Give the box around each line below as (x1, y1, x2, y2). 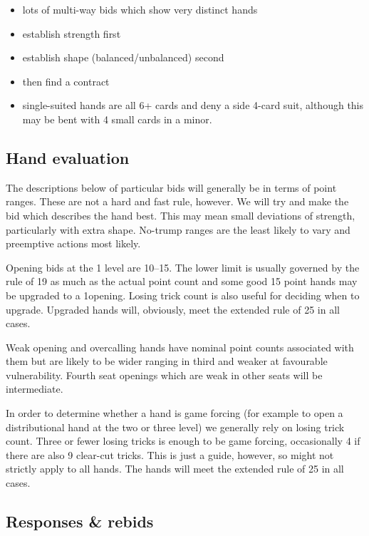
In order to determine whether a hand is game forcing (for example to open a (6, 406, 343, 421)
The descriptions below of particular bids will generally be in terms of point (6, 180, 337, 195)
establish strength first (22, 26, 121, 41)
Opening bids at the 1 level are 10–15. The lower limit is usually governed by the (6, 259, 360, 274)
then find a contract (22, 73, 110, 88)
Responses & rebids (6, 510, 154, 532)
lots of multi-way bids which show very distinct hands (22, 2, 258, 16)
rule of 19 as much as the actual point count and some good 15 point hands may (6, 274, 358, 289)
